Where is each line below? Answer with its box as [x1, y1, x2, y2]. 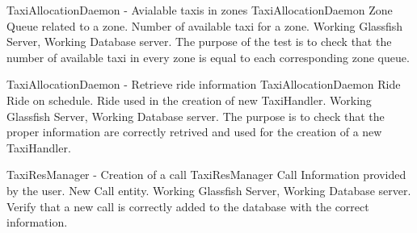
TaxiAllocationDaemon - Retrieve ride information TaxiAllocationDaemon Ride [6, 76, 401, 93]
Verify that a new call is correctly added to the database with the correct [6, 198, 369, 214]
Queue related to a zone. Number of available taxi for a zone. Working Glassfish [6, 17, 403, 34]
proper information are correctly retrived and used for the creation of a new [6, 123, 382, 140]
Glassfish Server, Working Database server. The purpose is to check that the [6, 107, 385, 124]
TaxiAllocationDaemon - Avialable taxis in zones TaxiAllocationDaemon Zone [6, 2, 393, 18]
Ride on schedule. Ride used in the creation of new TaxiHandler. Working [6, 91, 372, 108]
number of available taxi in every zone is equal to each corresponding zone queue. [6, 48, 410, 65]
